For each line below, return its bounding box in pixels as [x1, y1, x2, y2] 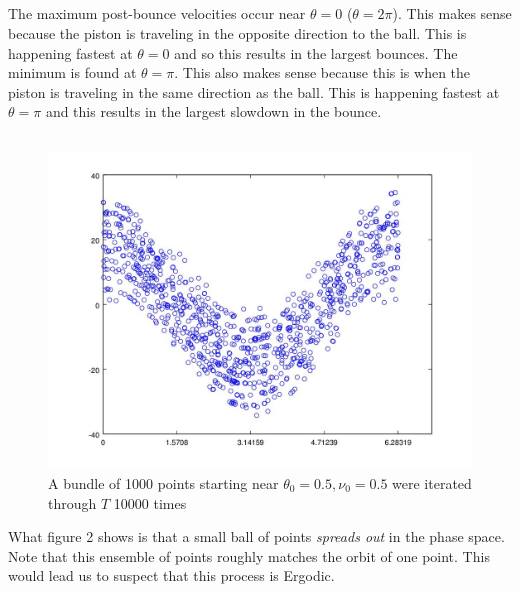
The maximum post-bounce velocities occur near [8, 3, 306, 24]
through [48, 492, 97, 513]
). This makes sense [392, 3, 512, 24]
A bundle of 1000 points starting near [48, 472, 279, 493]
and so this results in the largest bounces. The [174, 42, 458, 63]
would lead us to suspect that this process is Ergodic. [8, 565, 335, 586]
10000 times [113, 492, 187, 513]
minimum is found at [8, 62, 137, 83]
